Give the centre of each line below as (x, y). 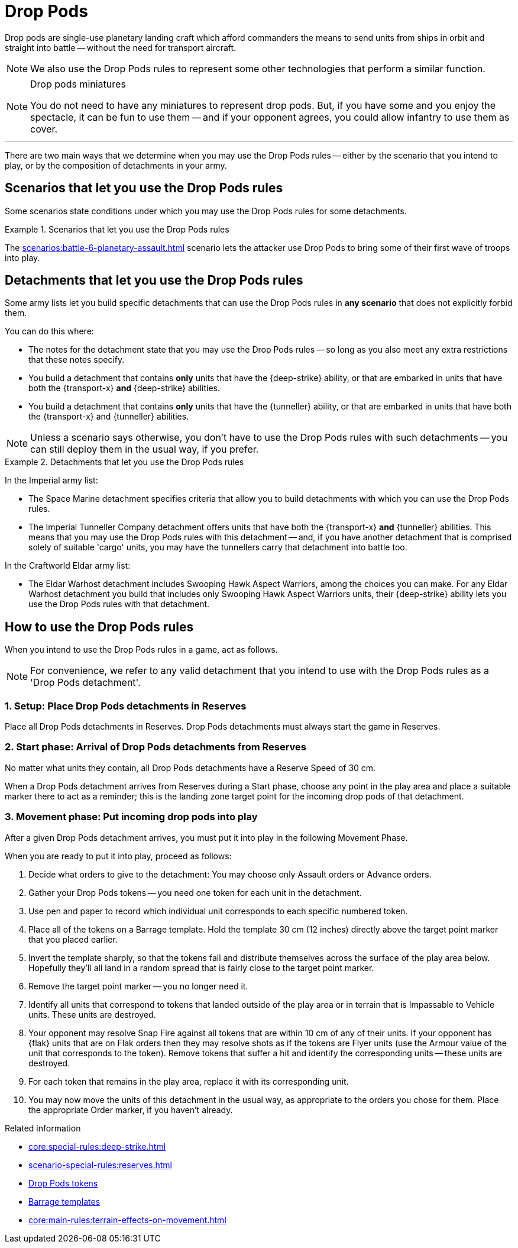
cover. (44, 129)
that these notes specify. (77, 360)
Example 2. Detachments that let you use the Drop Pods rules (124, 462)
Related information (43, 1128)
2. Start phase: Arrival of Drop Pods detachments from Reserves (156, 747)
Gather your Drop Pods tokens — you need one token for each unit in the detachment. (195, 892)
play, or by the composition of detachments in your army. (116, 165)
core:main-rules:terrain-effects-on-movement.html (127, 1220)
